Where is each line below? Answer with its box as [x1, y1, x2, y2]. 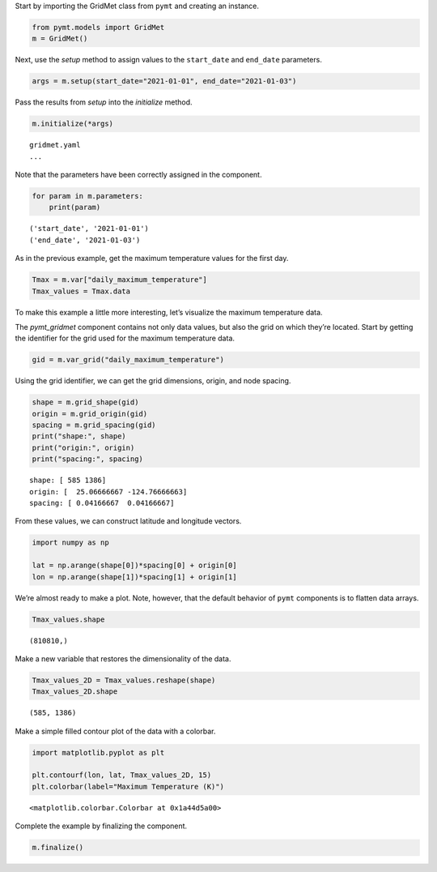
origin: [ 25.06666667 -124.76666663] [29, 487, 188, 496]
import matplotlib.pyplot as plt [32, 748, 165, 757]
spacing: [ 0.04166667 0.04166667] [29, 498, 175, 508]
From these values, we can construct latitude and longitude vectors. [15, 516, 242, 526]
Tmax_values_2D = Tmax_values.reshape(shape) [32, 675, 216, 685]
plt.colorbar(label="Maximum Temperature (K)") [32, 782, 224, 791]
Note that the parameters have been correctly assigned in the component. [15, 170, 262, 180]
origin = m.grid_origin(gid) [32, 409, 148, 418]
